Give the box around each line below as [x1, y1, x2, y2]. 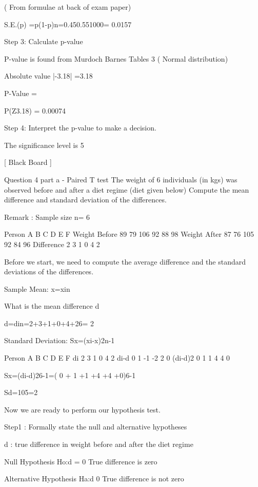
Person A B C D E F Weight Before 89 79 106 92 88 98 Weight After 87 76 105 [4, 229, 254, 239]
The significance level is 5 [4, 139, 84, 150]
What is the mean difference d [4, 301, 100, 311]
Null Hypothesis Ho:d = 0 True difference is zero [4, 456, 157, 466]
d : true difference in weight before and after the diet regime [4, 439, 193, 449]
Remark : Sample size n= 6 [4, 211, 90, 222]
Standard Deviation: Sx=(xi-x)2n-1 [4, 335, 115, 346]
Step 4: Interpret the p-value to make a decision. [4, 122, 156, 133]
